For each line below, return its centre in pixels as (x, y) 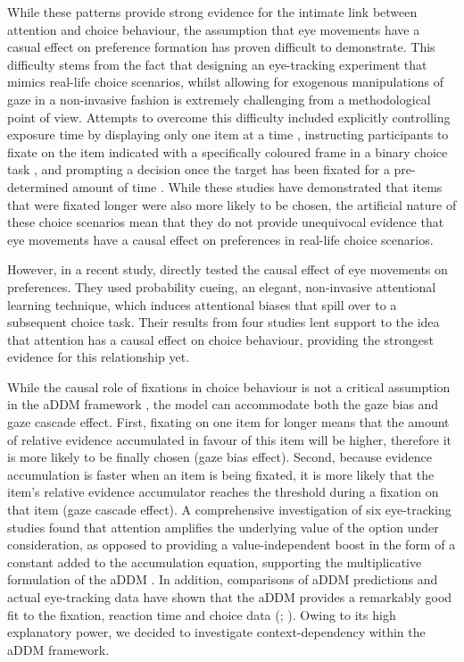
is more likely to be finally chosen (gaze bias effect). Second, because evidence (220, 457)
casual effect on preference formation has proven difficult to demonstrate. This (221, 47)
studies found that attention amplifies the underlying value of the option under (223, 527)
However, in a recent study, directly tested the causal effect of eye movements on (228, 269)
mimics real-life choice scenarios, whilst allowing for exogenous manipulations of (226, 82)
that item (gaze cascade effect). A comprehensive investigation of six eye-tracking (229, 510)
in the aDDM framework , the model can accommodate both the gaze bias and (223, 404)
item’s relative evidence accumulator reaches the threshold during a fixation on (223, 492)
